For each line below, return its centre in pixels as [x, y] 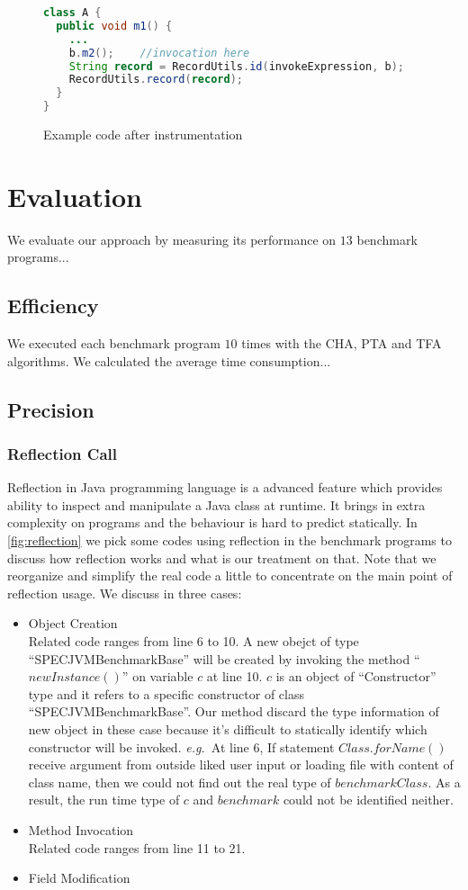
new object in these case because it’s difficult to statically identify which [228, 729]
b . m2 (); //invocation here [159, 53]
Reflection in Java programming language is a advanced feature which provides [225, 487]
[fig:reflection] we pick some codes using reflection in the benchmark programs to [229, 540]
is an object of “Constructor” [356, 676]
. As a [444, 782]
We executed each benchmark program [114, 343]
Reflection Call [63, 454]
